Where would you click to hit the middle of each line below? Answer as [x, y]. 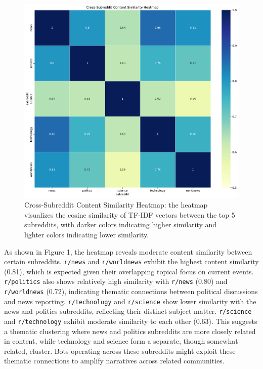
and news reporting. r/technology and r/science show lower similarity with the [130, 301]
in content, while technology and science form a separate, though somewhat [121, 341]
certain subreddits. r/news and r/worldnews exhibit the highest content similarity [131, 261]
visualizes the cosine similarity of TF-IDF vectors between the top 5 [130, 214]
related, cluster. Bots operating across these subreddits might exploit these [120, 351]
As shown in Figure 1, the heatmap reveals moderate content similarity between [128, 251]
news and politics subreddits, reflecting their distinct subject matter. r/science [128, 311]
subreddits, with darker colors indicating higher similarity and [121, 224]
